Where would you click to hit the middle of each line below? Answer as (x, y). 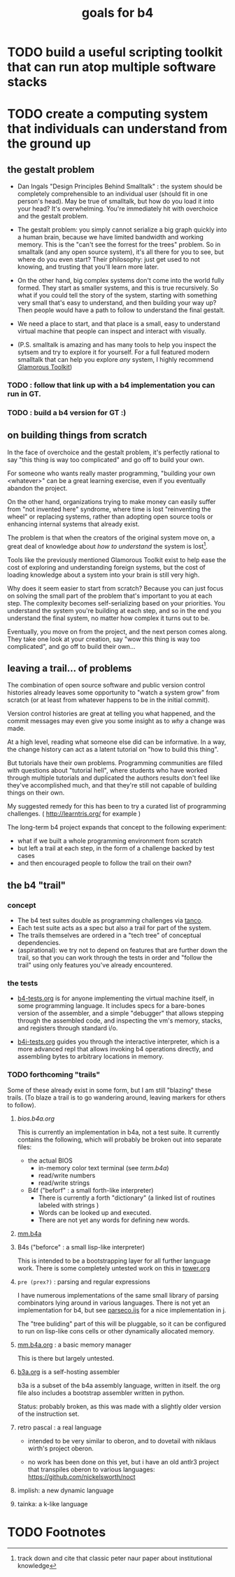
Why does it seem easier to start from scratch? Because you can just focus (115, 588)
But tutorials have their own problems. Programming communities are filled (115, 763)
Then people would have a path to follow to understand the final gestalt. (121, 310)
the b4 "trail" (37, 885)
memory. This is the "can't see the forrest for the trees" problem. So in (119, 245)
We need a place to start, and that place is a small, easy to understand (119, 324)
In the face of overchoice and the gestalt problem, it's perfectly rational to (114, 452)
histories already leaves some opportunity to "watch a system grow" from (114, 693)
